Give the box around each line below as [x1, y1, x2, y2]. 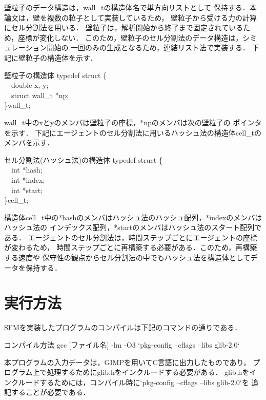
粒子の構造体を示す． [25, 52, 97, 63]
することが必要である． [11, 387, 90, 397]
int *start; [11, 184, 43, 195]
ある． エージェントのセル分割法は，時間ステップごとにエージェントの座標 [4, 232, 258, 242]
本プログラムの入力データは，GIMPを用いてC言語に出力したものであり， [4, 356, 251, 367]
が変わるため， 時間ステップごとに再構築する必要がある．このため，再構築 [4, 242, 257, 253]
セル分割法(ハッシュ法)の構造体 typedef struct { [4, 154, 162, 165]
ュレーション [4, 42, 47, 53]
